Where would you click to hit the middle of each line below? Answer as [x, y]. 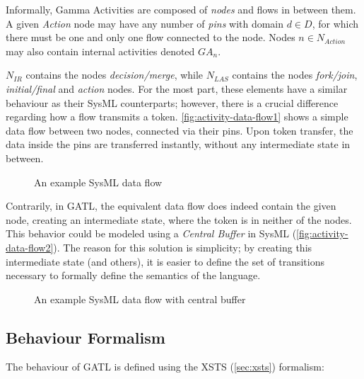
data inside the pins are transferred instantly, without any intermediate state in [178, 144]
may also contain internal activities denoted [100, 51]
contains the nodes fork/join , [295, 75]
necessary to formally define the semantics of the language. [133, 275]
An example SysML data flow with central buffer [140, 299]
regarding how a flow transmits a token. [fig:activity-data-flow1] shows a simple [177, 117]
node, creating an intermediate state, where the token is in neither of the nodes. [179, 219]
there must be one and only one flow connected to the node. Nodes [151, 37]
